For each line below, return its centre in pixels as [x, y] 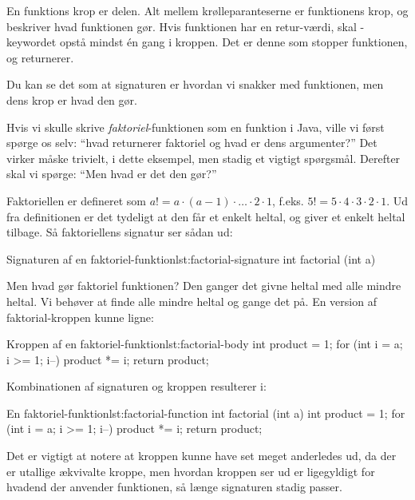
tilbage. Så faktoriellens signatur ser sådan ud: [120, 232]
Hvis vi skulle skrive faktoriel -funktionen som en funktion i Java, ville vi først [196, 127]
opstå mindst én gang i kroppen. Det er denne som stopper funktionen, [233, 42]
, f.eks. [288, 200]
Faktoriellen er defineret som [76, 200]
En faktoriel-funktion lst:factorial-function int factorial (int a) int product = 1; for [206, 413]
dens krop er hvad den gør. [72, 99]
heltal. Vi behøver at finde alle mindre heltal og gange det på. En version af [192, 301]
